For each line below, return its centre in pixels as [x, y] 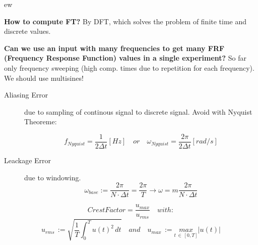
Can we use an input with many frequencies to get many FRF [114, 48]
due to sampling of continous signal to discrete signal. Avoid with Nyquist [138, 111]
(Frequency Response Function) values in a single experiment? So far [125, 58]
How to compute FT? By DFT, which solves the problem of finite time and [125, 21]
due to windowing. [53, 177]
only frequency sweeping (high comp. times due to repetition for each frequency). [129, 67]
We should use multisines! [44, 78]
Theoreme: [41, 121]
